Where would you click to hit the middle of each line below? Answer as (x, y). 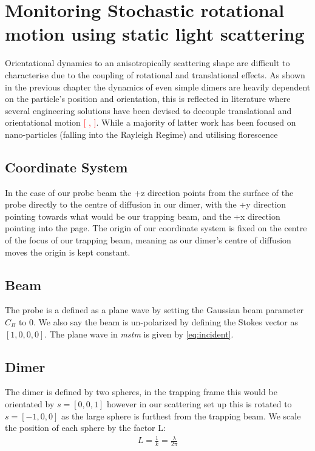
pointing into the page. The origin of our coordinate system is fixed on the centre (156, 228)
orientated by (30, 404)
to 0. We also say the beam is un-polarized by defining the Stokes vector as (158, 322)
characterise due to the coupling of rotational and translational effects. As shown (155, 74)
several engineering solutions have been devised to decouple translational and (148, 110)
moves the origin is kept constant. (68, 252)
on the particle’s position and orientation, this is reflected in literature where (148, 99)
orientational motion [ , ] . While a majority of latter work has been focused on (151, 122)
